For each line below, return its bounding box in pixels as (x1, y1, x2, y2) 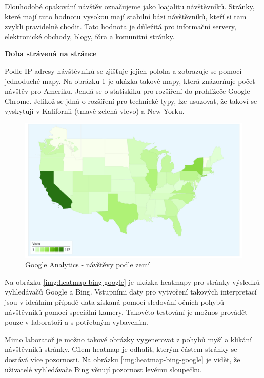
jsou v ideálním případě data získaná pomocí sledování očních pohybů (5, 297, 225, 307)
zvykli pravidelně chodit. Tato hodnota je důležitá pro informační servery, (5, 21, 236, 32)
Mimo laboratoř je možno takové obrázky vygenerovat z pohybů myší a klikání (5, 333, 252, 344)
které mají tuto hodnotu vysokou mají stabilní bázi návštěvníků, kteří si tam (5, 11, 247, 22)
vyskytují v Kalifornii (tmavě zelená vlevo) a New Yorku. (5, 106, 185, 116)
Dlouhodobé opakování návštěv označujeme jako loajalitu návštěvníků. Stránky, (5, 1, 255, 11)
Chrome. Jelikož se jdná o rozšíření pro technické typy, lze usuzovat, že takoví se (5, 95, 257, 106)
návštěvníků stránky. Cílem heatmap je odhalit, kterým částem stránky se (5, 344, 237, 354)
